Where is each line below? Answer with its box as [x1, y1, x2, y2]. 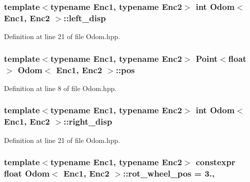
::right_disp [63, 115, 112, 128]
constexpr [196, 156, 236, 168]
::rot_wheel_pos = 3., [123, 167, 215, 180]
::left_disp [63, 11, 106, 24]
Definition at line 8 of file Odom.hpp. [4, 83, 117, 93]
